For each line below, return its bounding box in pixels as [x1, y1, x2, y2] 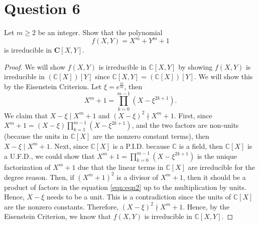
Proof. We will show [4, 61, 66, 72]
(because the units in [4, 131, 69, 141]
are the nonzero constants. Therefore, [4, 201, 119, 211]
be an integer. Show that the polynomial [38, 27, 163, 38]
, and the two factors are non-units [132, 120, 239, 130]
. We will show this [194, 71, 253, 82]
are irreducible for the [188, 161, 255, 172]
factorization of [4, 161, 51, 172]
